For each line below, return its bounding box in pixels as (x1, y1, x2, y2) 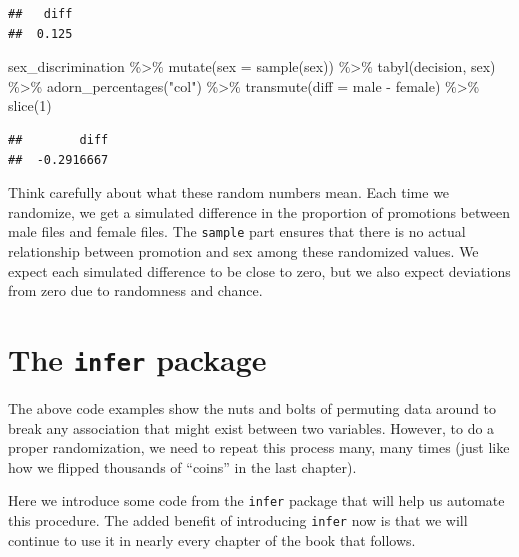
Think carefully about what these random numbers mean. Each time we (8, 182, 450, 203)
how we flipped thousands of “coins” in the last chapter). (8, 456, 357, 477)
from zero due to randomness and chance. (8, 280, 263, 301)
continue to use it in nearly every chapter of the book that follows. (8, 529, 416, 550)
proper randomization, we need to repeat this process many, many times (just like (8, 437, 510, 458)
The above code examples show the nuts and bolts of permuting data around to (8, 398, 497, 419)
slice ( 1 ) (8, 95, 52, 116)
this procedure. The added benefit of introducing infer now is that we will (8, 510, 468, 531)
